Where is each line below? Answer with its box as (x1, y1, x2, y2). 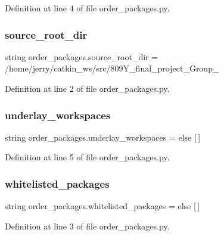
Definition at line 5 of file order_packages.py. (5, 151, 170, 163)
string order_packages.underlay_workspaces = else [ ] (5, 131, 201, 143)
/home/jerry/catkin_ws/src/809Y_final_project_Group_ (5, 62, 219, 74)
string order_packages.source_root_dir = (5, 50, 158, 63)
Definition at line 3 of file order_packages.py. (5, 219, 170, 232)
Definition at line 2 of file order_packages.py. (5, 82, 170, 94)
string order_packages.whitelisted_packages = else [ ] (5, 200, 200, 212)
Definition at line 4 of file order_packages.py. (5, 2, 170, 14)
